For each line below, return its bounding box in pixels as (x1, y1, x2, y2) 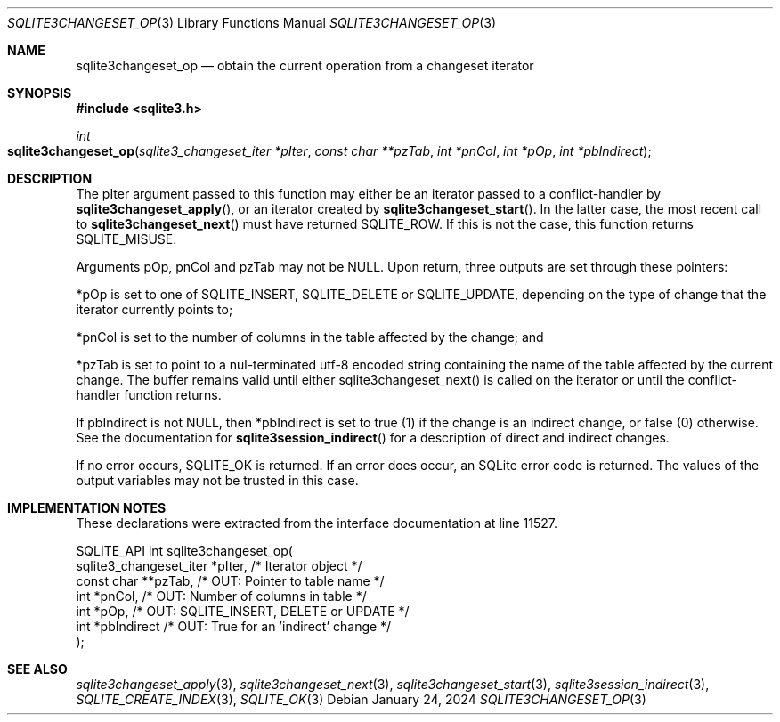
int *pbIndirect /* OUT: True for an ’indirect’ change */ (76, 619, 392, 634)
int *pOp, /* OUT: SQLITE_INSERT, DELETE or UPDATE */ (76, 604, 410, 619)
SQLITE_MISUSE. (76, 231, 177, 247)
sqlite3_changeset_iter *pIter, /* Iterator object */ (76, 558, 362, 573)
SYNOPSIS (7, 85, 72, 101)
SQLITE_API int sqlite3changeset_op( (76, 543, 293, 558)
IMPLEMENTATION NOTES (7, 500, 167, 515)
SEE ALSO (7, 661, 68, 677)
